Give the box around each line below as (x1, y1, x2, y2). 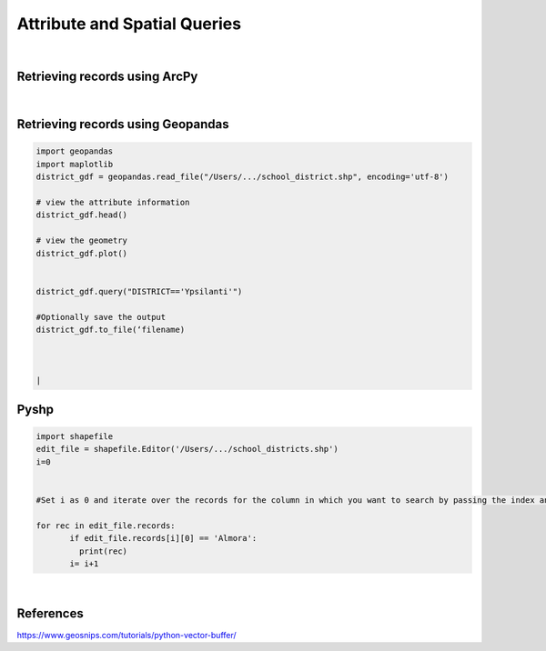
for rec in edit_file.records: (35, 520, 177, 531)
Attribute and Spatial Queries (16, 14, 241, 34)
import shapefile (35, 432, 114, 442)
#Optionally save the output (35, 312, 167, 322)
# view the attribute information (35, 197, 190, 208)
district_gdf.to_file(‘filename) (35, 324, 186, 335)
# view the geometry (35, 235, 127, 245)
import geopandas (35, 146, 114, 156)
